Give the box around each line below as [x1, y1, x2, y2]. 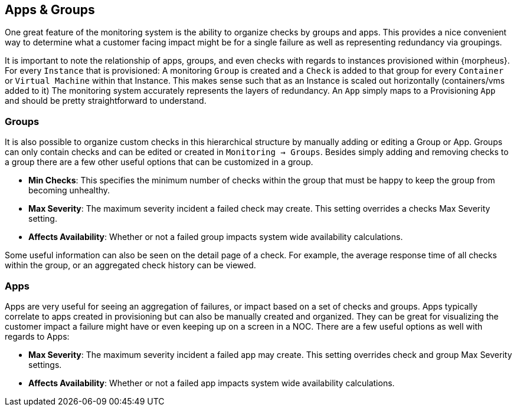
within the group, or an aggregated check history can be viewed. [5, 260, 256, 271]
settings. [28, 359, 62, 370]
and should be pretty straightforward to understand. [5, 96, 207, 106]
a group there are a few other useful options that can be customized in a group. [5, 157, 313, 167]
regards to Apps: [5, 331, 70, 341]
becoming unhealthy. [28, 185, 110, 196]
